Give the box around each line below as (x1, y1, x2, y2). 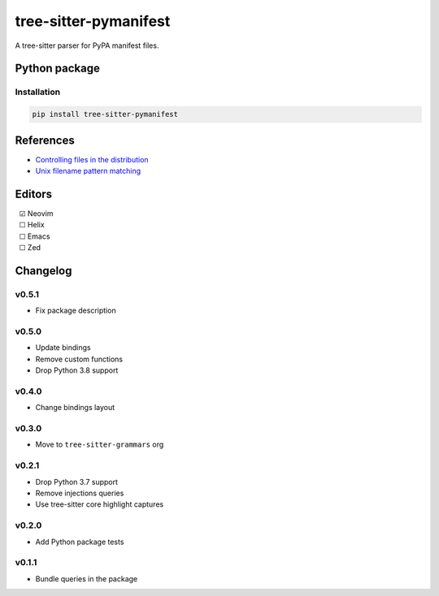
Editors (15, 187, 53, 201)
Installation (15, 86, 61, 97)
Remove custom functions (35, 354, 124, 364)
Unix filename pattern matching (35, 166, 141, 175)
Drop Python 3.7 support (35, 477, 118, 486)
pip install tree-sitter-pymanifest (32, 110, 179, 119)
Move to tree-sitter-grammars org (35, 439, 164, 450)
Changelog (15, 264, 72, 278)
